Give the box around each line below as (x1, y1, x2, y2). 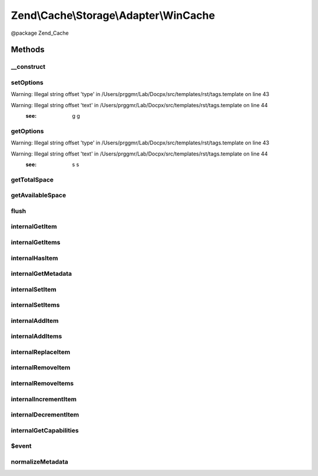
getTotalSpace (11, 176, 54, 184)
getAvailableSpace (11, 191, 67, 200)
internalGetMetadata (11, 270, 72, 278)
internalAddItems (11, 332, 62, 341)
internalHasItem (11, 254, 58, 262)
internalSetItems (11, 301, 60, 309)
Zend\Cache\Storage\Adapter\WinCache (11, 9, 215, 22)
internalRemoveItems (11, 379, 74, 388)
